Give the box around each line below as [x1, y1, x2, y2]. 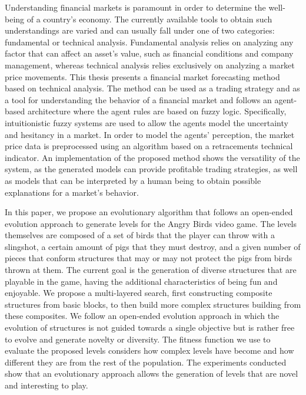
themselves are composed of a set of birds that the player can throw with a [5, 229, 275, 241]
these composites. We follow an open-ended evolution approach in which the [5, 310, 280, 322]
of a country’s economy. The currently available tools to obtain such [26, 12, 272, 25]
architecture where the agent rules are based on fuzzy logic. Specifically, [27, 105, 287, 117]
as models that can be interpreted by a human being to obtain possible [5, 174, 261, 186]
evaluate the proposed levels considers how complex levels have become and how [5, 344, 294, 357]
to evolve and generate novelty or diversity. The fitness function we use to [5, 333, 271, 345]
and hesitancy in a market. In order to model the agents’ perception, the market [5, 128, 295, 140]
